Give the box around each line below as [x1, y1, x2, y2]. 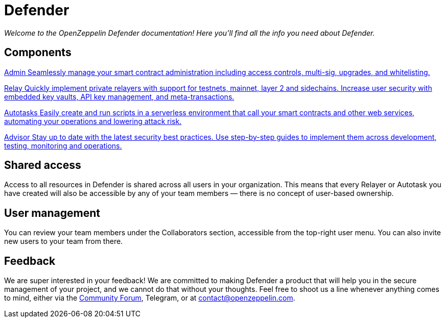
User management [4, 206, 101, 219]
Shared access [4, 159, 81, 172]
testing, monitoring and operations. [4, 141, 122, 150]
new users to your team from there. [4, 237, 123, 246]
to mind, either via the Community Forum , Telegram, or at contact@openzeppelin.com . [4, 293, 295, 303]
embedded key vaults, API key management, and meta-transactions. [4, 92, 235, 101]
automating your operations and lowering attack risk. [4, 116, 182, 126]
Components [4, 46, 72, 59]
